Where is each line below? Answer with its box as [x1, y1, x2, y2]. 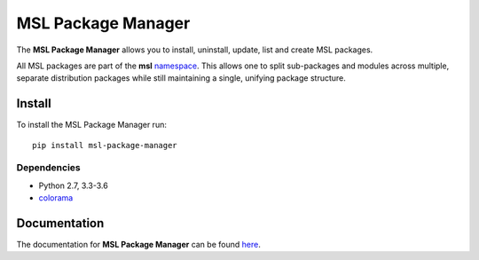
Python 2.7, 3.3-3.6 [38, 180, 108, 191]
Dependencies [16, 162, 82, 174]
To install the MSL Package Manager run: [16, 120, 168, 130]
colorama [38, 193, 74, 203]
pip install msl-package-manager [32, 140, 177, 150]
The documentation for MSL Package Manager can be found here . [16, 240, 261, 250]
